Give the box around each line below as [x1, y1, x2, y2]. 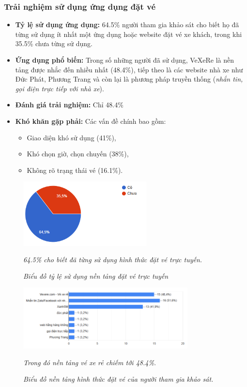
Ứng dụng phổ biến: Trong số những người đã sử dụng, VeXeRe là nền [15, 55, 234, 65]
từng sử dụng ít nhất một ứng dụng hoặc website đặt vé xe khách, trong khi [15, 29, 242, 39]
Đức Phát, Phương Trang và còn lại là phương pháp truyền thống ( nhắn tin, [15, 74, 243, 84]
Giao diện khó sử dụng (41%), [27, 132, 116, 142]
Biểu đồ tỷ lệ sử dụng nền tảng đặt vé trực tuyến [23, 270, 169, 281]
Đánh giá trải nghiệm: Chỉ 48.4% [15, 100, 123, 110]
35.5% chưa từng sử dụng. [15, 38, 93, 49]
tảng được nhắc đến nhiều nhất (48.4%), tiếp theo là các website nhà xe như [15, 64, 243, 74]
